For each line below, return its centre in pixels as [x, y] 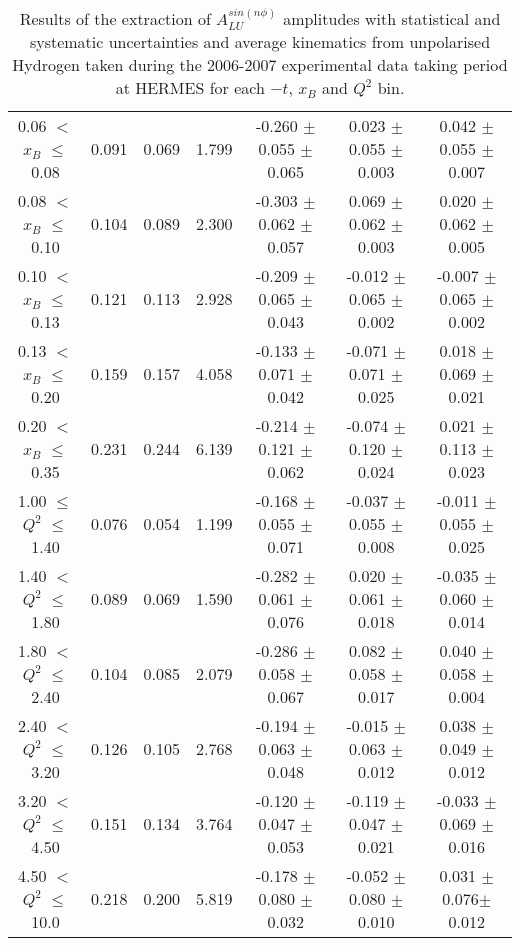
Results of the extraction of [115, 18]
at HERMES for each [190, 88]
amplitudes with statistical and [392, 18]
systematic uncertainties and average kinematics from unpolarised [260, 42]
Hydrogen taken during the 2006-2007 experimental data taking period [260, 65]
